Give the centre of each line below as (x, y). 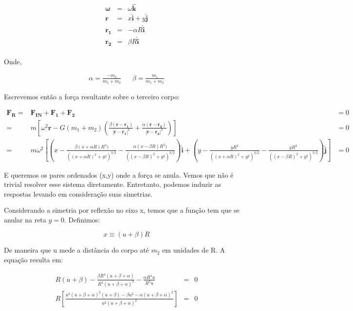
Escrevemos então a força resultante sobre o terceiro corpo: (92, 97)
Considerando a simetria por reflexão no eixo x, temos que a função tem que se (122, 210)
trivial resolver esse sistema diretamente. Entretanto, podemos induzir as (112, 184)
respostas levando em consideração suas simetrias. (78, 193)
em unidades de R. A (194, 250)
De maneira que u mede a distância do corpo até (76, 250)
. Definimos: (82, 219)
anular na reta (25, 219)
